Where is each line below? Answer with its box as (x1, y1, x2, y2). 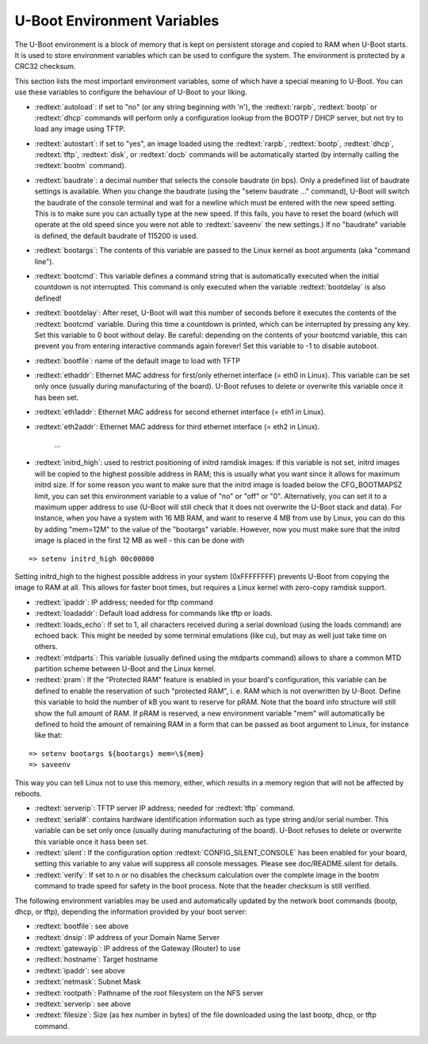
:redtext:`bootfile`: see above (34, 921, 129, 931)
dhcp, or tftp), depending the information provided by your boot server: (14, 907, 247, 916)
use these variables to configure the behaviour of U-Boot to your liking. (14, 87, 247, 97)
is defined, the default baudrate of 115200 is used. (34, 231, 198, 240)
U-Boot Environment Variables (14, 12, 220, 29)
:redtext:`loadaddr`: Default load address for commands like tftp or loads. (34, 608, 273, 618)
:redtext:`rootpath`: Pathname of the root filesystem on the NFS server (34, 988, 264, 997)
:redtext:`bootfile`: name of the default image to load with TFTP (34, 355, 241, 365)
